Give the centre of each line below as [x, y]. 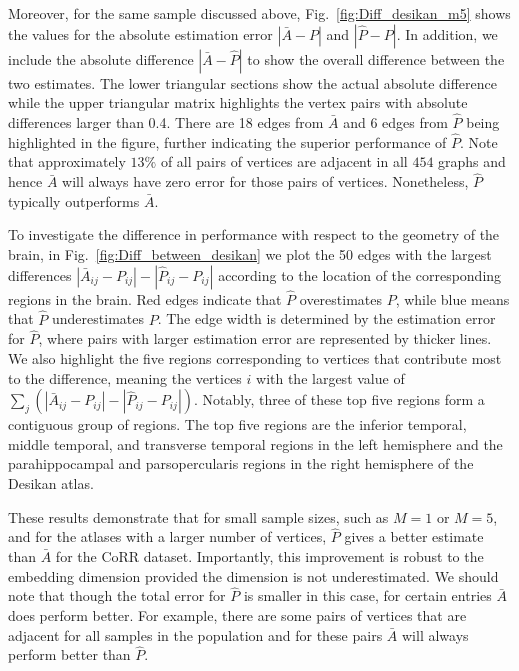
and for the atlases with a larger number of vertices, [167, 536]
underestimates [98, 318]
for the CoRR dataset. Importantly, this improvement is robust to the [269, 556]
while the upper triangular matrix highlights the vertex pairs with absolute [238, 102]
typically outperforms [74, 200]
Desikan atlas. [51, 483]
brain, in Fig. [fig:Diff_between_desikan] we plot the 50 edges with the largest [250, 254]
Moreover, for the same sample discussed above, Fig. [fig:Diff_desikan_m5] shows [259, 13]
